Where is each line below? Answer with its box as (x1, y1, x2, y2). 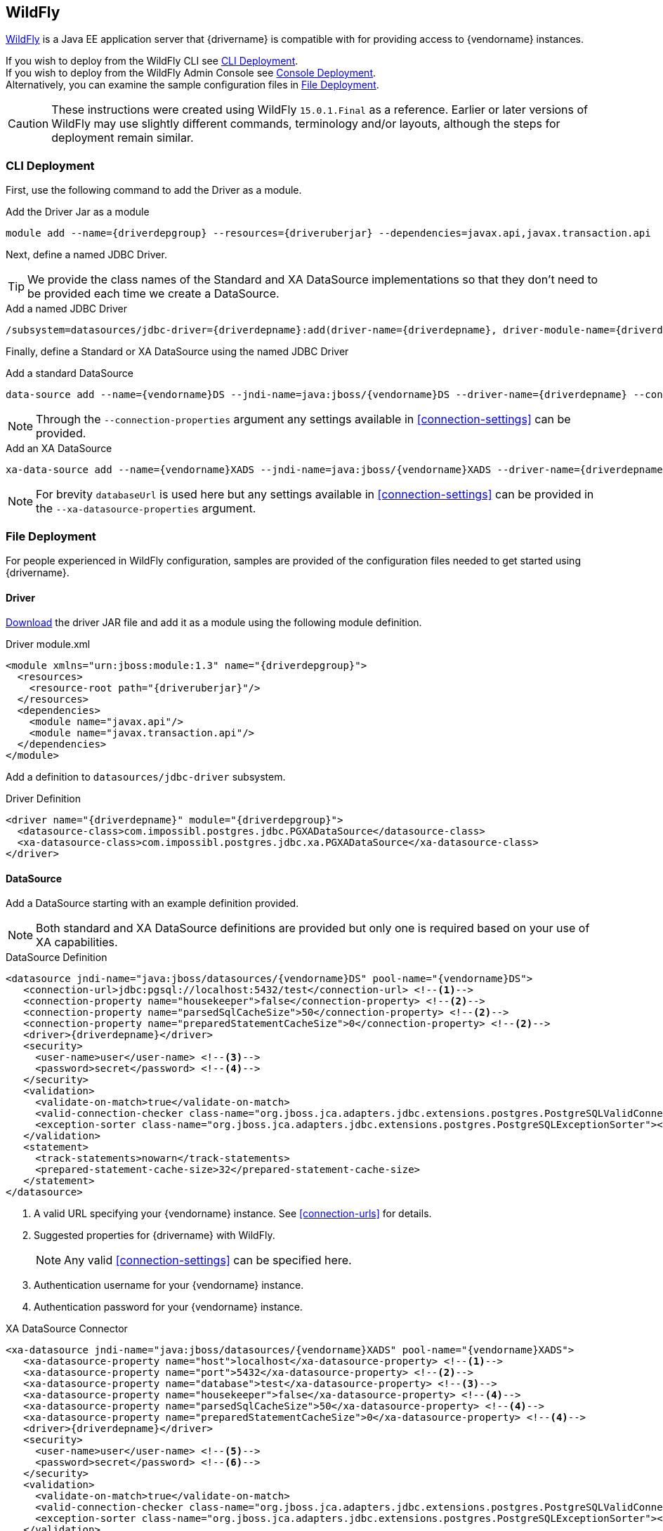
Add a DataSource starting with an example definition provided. (6, 897, 299, 910)
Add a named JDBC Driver (6, 303, 127, 315)
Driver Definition (6, 793, 81, 805)
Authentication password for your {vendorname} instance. (34, 1301, 303, 1313)
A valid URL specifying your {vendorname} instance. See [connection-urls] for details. (34, 1207, 432, 1220)
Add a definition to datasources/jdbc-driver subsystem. (6, 771, 286, 783)
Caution (8, 117, 49, 131)
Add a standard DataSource (6, 367, 134, 380)
